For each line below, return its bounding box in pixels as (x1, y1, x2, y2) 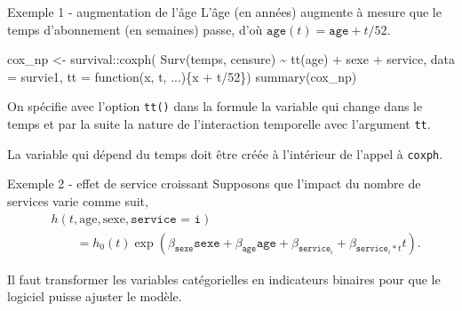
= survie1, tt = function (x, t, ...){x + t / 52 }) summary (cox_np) (7, 67, 357, 85)
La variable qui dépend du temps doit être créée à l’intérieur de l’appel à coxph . (7, 144, 443, 163)
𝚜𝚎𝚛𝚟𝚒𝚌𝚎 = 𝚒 (131, 212, 202, 226)
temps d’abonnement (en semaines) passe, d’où (7, 20, 263, 38)
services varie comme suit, (7, 191, 148, 210)
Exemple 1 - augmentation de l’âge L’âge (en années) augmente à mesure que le (7, 3, 442, 20)
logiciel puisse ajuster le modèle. (7, 287, 182, 306)
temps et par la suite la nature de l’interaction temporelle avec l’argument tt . (7, 115, 431, 133)
